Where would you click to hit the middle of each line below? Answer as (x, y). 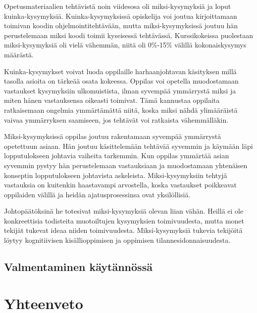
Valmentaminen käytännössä (78, 267)
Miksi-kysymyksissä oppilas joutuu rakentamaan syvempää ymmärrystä (113, 136)
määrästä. (19, 54)
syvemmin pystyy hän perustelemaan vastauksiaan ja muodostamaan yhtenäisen (126, 165)
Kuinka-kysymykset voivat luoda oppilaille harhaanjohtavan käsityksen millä (120, 71)
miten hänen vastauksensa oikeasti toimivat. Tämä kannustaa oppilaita (112, 100)
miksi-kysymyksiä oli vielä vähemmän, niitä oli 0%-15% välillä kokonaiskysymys (125, 45)
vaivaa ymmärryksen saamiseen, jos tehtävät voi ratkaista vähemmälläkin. (116, 119)
